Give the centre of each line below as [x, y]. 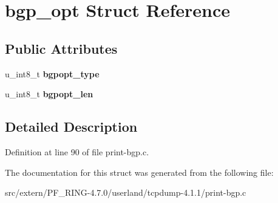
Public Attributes [61, 48]
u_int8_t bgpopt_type [52, 73]
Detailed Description [71, 127]
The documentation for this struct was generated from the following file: [139, 172]
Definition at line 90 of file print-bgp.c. [77, 151]
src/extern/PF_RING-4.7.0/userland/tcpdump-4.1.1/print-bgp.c [126, 192]
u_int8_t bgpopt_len [49, 94]
